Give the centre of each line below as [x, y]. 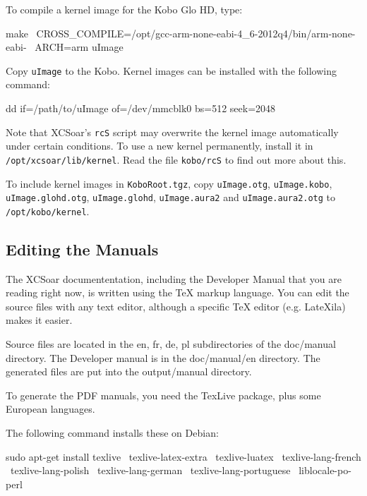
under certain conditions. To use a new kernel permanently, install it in [160, 146]
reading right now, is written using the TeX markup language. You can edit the [178, 292]
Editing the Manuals [82, 249]
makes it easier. [39, 320]
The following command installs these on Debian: [112, 433]
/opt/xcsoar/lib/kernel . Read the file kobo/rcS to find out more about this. [176, 159]
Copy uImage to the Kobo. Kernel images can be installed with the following [171, 70]
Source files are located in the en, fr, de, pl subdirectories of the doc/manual [171, 344]
